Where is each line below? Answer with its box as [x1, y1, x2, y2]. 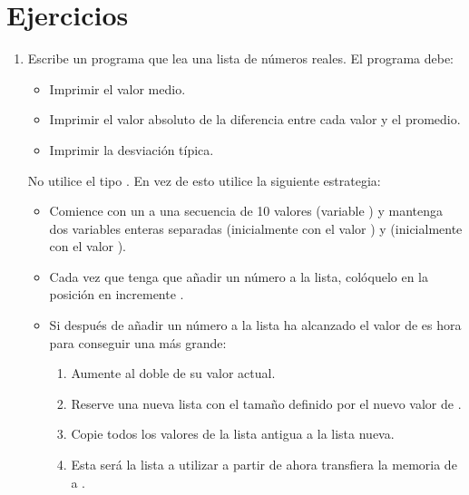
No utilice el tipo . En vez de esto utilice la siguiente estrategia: [27, 170, 381, 189]
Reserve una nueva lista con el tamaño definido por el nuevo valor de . [71, 393, 462, 412]
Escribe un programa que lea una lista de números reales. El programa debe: [27, 49, 454, 68]
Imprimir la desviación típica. [49, 140, 214, 159]
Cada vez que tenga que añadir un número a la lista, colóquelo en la [49, 267, 429, 286]
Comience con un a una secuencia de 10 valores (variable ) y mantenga [49, 201, 443, 220]
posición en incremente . [49, 285, 184, 304]
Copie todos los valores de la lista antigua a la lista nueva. [71, 424, 395, 443]
